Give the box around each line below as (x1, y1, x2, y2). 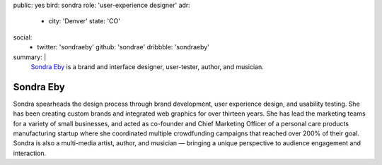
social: (13, 32, 33, 42)
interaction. (13, 149, 47, 157)
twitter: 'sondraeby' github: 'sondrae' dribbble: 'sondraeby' (37, 43, 210, 51)
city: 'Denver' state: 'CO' (48, 17, 120, 25)
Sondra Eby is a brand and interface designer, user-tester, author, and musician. (30, 62, 265, 71)
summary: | (13, 53, 47, 61)
